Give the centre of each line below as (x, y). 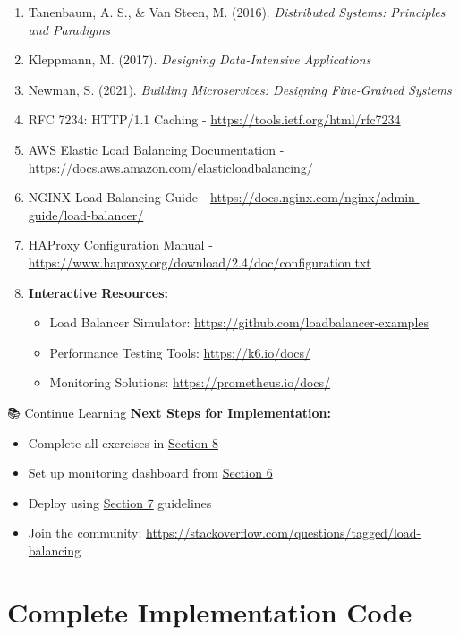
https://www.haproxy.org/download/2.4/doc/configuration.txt (200, 262)
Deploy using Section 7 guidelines (120, 502)
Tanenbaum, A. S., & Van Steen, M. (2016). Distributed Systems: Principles (237, 12)
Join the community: (85, 533)
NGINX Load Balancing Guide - (117, 197)
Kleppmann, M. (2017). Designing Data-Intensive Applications (200, 59)
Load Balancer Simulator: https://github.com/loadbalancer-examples (239, 322)
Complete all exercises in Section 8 (123, 442)
